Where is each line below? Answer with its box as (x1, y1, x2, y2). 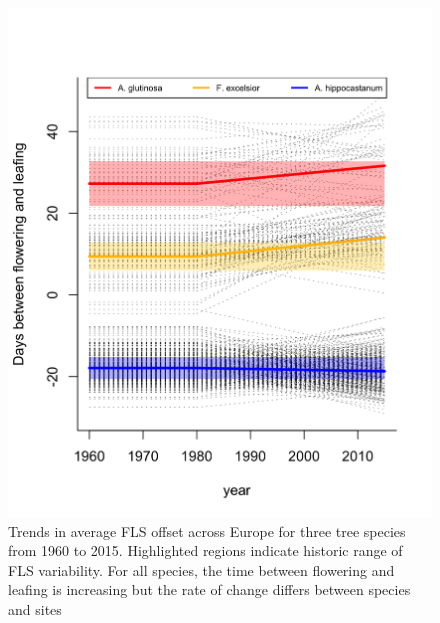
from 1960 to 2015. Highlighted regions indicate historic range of (8, 540, 403, 561)
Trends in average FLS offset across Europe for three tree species (8, 520, 406, 541)
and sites (8, 598, 62, 619)
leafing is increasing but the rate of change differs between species (8, 579, 411, 600)
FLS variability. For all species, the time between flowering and (8, 559, 395, 580)
